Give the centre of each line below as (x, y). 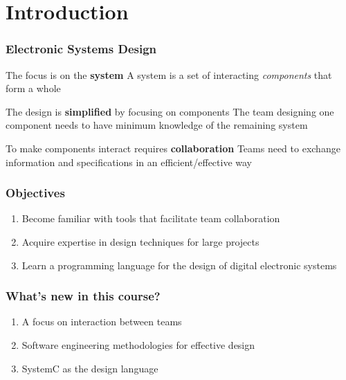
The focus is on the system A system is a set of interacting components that (169, 74)
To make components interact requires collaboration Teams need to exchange (173, 148)
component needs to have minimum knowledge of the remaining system (157, 125)
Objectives (35, 193)
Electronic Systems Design (81, 49)
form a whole (33, 88)
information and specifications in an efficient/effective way (129, 162)
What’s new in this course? (83, 296)
